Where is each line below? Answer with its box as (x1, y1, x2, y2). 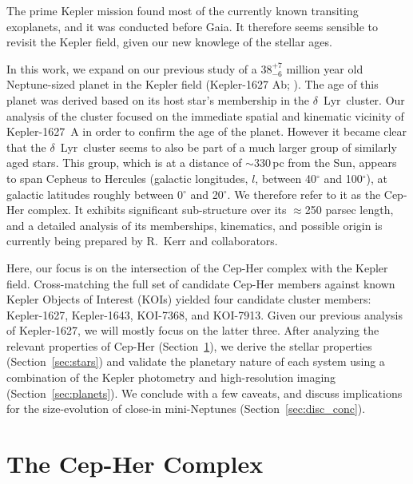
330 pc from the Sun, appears (253, 154, 397, 171)
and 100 (324, 169, 363, 186)
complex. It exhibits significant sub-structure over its (27, 201, 287, 218)
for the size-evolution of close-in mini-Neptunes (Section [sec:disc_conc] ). (6, 400, 366, 417)
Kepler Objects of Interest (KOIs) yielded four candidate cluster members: (6, 291, 371, 307)
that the (6, 138, 46, 155)
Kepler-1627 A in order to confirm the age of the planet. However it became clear (6, 123, 407, 140)
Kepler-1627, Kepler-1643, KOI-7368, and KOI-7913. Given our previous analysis (6, 306, 403, 323)
